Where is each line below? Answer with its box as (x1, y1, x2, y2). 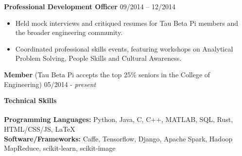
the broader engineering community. (15, 27, 123, 37)
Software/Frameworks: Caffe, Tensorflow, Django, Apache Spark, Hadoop (4, 133, 233, 143)
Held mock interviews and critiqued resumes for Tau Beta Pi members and (15, 17, 238, 28)
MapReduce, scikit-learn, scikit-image (4, 143, 116, 153)
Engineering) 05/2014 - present (4, 79, 96, 89)
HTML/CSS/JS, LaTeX (4, 123, 75, 134)
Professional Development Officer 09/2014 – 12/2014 (4, 1, 176, 11)
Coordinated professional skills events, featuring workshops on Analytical (15, 43, 233, 53)
